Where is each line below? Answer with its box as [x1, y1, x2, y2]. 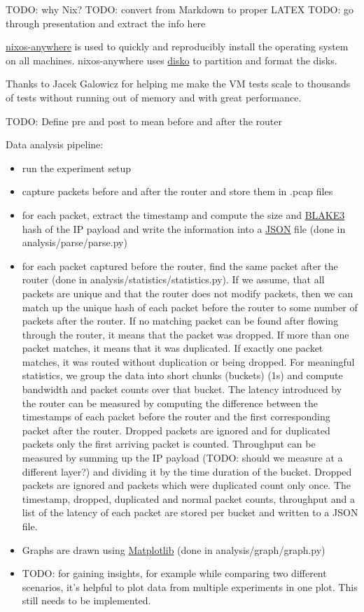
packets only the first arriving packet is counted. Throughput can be [22, 436, 316, 451]
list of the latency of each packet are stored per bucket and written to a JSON [22, 505, 358, 520]
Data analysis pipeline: [6, 137, 104, 152]
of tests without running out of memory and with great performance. [6, 90, 302, 104]
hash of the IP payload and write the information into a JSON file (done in [22, 221, 346, 236]
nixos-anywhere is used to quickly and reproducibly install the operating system [6, 39, 349, 54]
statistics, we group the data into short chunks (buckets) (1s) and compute [22, 368, 343, 383]
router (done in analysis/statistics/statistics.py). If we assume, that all [22, 272, 325, 287]
